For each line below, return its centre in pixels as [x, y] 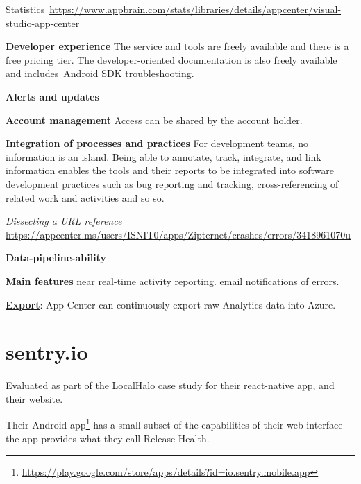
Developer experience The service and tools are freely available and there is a [177, 46]
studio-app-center [43, 23]
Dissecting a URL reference [64, 221]
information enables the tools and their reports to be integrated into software [170, 170]
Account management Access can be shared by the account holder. [154, 120]
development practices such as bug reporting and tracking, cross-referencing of [172, 183]
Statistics [25, 9]
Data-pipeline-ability [56, 258]
